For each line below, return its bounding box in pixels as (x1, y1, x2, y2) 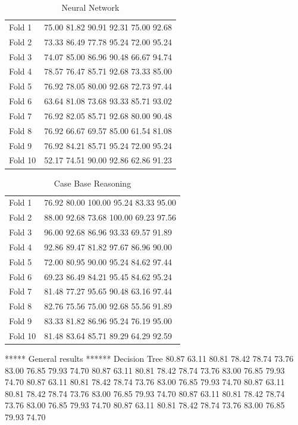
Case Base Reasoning (54, 176, 131, 189)
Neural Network (61, 1, 120, 13)
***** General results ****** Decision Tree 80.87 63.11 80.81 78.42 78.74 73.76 (5, 352, 294, 365)
